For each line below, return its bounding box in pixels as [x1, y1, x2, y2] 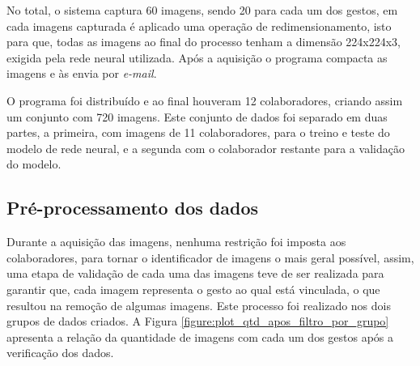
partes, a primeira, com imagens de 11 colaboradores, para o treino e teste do [6, 124, 390, 141]
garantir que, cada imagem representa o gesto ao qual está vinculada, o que [6, 280, 380, 297]
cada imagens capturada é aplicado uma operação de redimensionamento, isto [6, 17, 392, 34]
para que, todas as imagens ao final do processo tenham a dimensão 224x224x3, [6, 33, 401, 50]
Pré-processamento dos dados [6, 195, 258, 220]
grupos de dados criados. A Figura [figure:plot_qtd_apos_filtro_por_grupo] [6, 313, 389, 330]
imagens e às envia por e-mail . [6, 65, 157, 82]
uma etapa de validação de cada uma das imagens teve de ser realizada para [6, 265, 384, 282]
